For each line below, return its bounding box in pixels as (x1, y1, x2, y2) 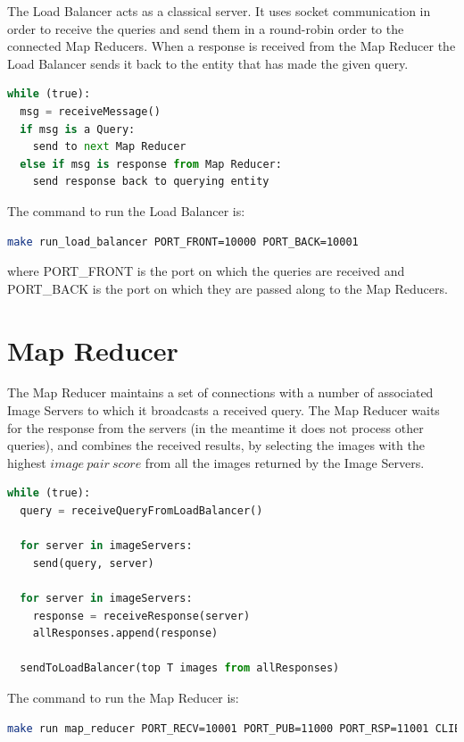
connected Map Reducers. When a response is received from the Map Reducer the (7, 37, 456, 55)
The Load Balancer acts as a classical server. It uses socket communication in (7, 2, 431, 20)
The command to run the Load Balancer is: (7, 201, 245, 220)
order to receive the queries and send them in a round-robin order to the (7, 19, 404, 38)
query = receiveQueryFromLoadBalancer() (20, 504, 263, 517)
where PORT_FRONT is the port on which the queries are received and (7, 262, 405, 280)
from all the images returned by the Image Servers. (145, 453, 425, 471)
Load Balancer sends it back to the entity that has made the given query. (7, 54, 409, 72)
